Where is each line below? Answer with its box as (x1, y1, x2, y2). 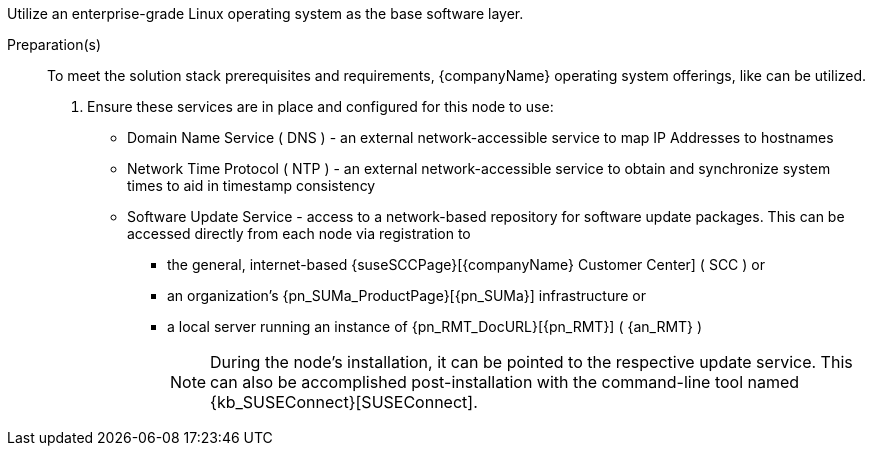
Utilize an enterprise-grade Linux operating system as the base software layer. (7, 5, 524, 22)
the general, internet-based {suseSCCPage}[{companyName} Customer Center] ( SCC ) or (167, 256, 765, 273)
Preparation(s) (7, 36, 102, 53)
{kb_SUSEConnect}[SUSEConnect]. (210, 392, 478, 412)
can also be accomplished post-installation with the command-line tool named (210, 372, 800, 392)
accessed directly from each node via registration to (127, 225, 471, 242)
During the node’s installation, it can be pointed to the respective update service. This (210, 352, 853, 372)
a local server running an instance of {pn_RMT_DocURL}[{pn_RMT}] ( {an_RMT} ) (167, 318, 703, 335)
